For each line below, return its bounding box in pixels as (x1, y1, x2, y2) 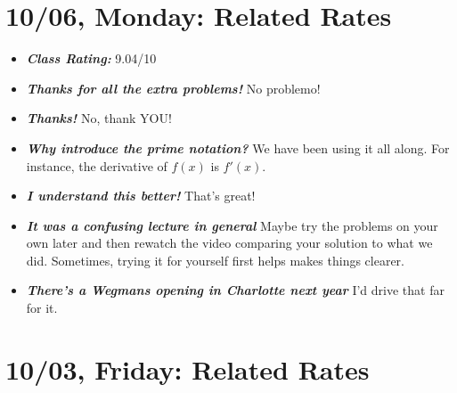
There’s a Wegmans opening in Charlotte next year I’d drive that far (26, 281, 445, 299)
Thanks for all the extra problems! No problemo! (26, 78, 321, 97)
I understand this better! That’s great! (26, 186, 256, 205)
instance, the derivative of (26, 156, 167, 175)
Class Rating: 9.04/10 (26, 49, 157, 68)
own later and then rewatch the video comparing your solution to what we (26, 233, 433, 252)
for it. (26, 299, 58, 317)
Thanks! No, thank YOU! (26, 109, 172, 127)
